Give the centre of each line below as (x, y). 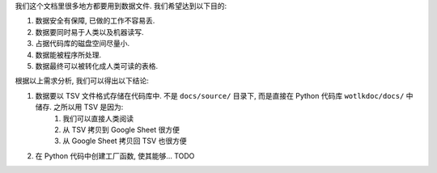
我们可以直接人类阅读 (98, 118)
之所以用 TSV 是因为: (88, 107)
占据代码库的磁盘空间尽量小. (83, 44)
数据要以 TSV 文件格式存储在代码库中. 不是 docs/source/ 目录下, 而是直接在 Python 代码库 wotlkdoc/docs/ (220, 95)
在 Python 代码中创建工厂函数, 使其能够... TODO (115, 156)
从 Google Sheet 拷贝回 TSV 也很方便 (125, 141)
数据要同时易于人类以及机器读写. (90, 32)
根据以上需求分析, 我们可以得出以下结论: (82, 81)
